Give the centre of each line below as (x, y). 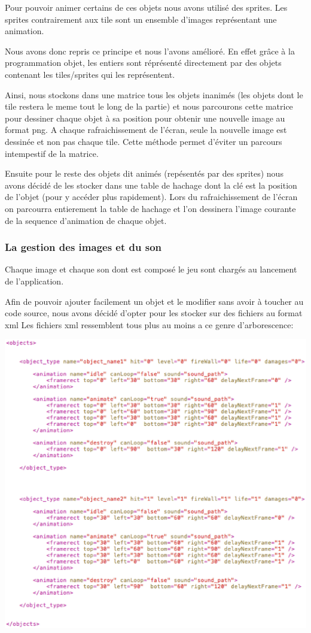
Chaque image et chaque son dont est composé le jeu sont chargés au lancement (151, 269)
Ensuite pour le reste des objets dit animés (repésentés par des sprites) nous (144, 173)
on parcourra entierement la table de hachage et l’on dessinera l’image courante (150, 208)
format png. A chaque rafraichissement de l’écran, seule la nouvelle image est (146, 130)
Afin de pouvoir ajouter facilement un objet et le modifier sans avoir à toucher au (154, 301)
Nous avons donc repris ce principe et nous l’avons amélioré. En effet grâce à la (150, 51)
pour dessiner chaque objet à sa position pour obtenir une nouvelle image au (145, 118)
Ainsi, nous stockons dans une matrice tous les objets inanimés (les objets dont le (154, 94)
